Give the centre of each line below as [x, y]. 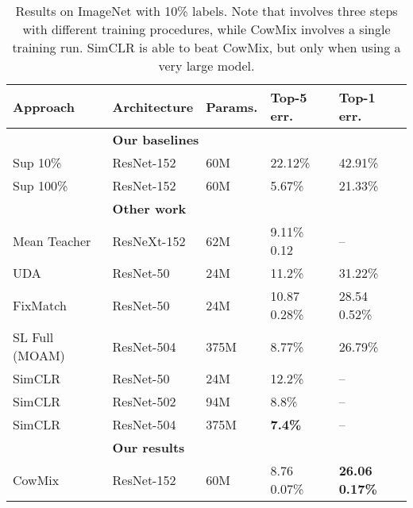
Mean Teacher [52, 241]
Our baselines [156, 139]
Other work [149, 208]
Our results [149, 447]
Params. [232, 106]
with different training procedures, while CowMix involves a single [206, 29]
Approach [44, 106]
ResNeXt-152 [149, 241]
